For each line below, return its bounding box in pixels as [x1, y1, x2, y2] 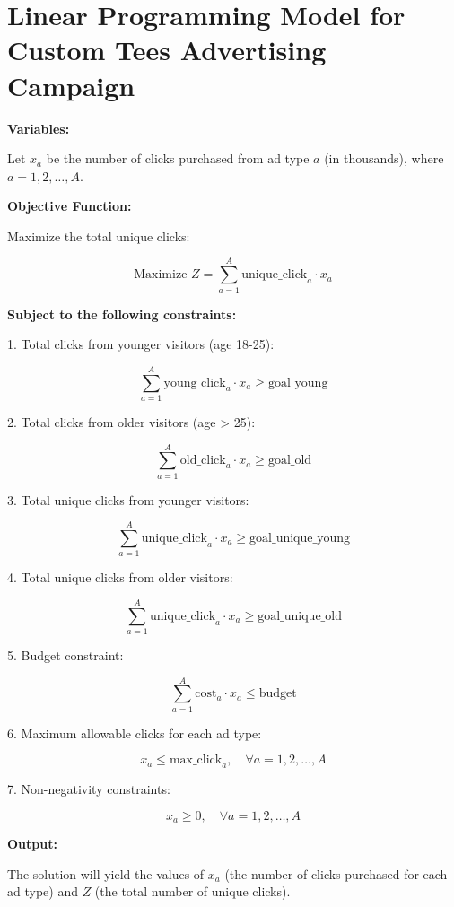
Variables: [7, 118, 70, 137]
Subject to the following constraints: [7, 304, 237, 323]
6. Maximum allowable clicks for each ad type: [7, 723, 262, 742]
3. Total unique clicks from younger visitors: [7, 490, 249, 509]
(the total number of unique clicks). [94, 882, 291, 901]
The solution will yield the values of [7, 864, 205, 883]
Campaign [7, 66, 135, 103]
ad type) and [7, 882, 78, 901]
